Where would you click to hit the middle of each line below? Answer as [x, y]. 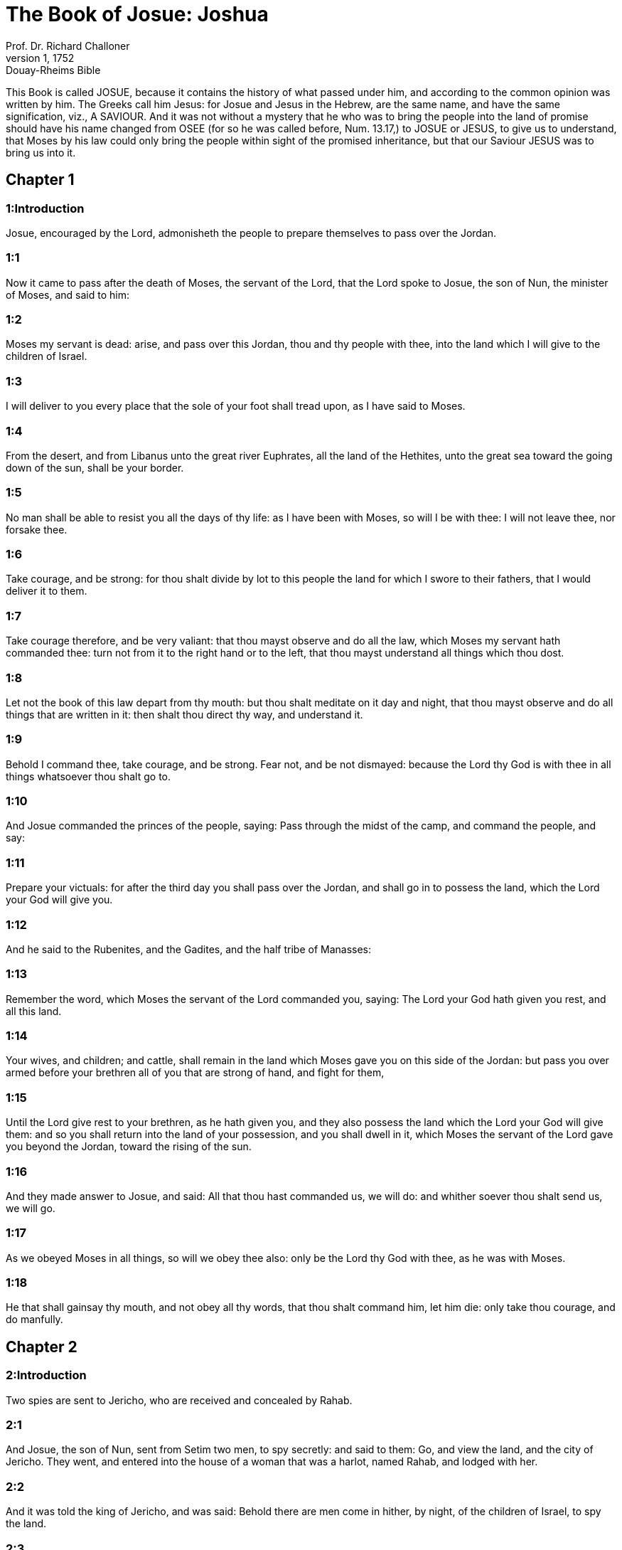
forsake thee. [37, 529]
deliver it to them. [47, 591]
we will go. [31, 1208]
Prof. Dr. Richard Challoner [68, 46]
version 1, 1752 [40, 58]
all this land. [34, 1011]
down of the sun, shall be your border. [95, 467]
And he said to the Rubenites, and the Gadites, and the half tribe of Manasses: [189, 949]
